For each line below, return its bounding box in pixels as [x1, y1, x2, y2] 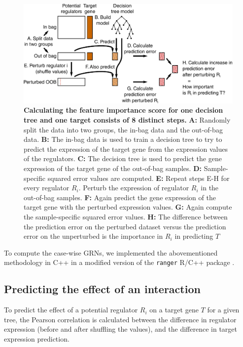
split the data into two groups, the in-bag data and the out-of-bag [24, 124, 223, 134]
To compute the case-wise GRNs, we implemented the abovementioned [4, 247, 218, 258]
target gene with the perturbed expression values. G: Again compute [24, 202, 232, 212]
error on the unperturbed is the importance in [24, 231, 163, 241]
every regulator [24, 182, 69, 193]
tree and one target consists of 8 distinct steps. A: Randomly [24, 115, 231, 125]
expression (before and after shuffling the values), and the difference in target [4, 324, 238, 334]
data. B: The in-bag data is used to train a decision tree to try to [24, 134, 222, 144]
